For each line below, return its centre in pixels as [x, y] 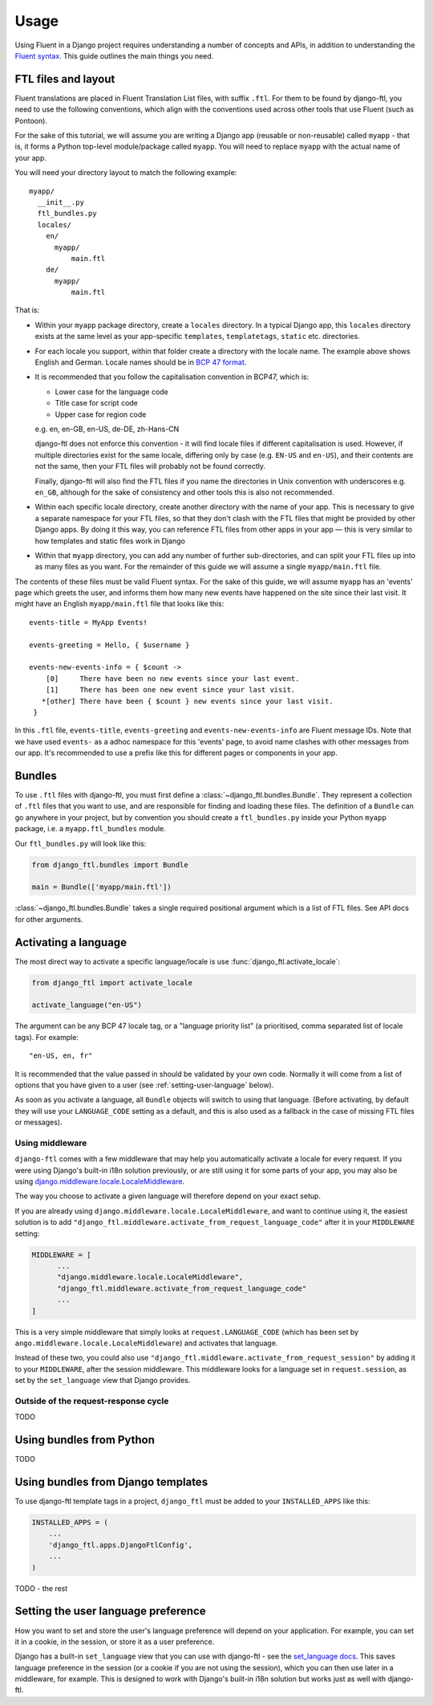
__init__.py [61, 202]
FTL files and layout [65, 79]
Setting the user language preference [110, 1611]
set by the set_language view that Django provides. [103, 1381]
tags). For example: [47, 1037]
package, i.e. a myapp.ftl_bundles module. [90, 829]
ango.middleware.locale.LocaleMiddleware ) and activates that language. [146, 1343]
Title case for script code [96, 403]
